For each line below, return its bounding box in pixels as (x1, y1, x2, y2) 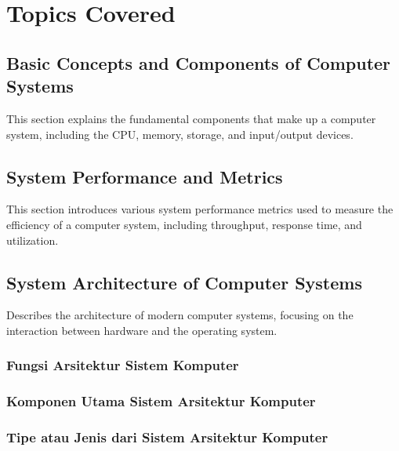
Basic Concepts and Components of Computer (6, 50, 391, 75)
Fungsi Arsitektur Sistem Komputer (6, 355, 239, 375)
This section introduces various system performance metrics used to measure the (6, 201, 394, 217)
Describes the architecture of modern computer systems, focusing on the (6, 307, 354, 323)
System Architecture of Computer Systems (6, 270, 362, 294)
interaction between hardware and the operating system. (6, 322, 277, 338)
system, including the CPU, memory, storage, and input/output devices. (6, 125, 354, 142)
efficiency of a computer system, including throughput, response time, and (6, 216, 362, 232)
